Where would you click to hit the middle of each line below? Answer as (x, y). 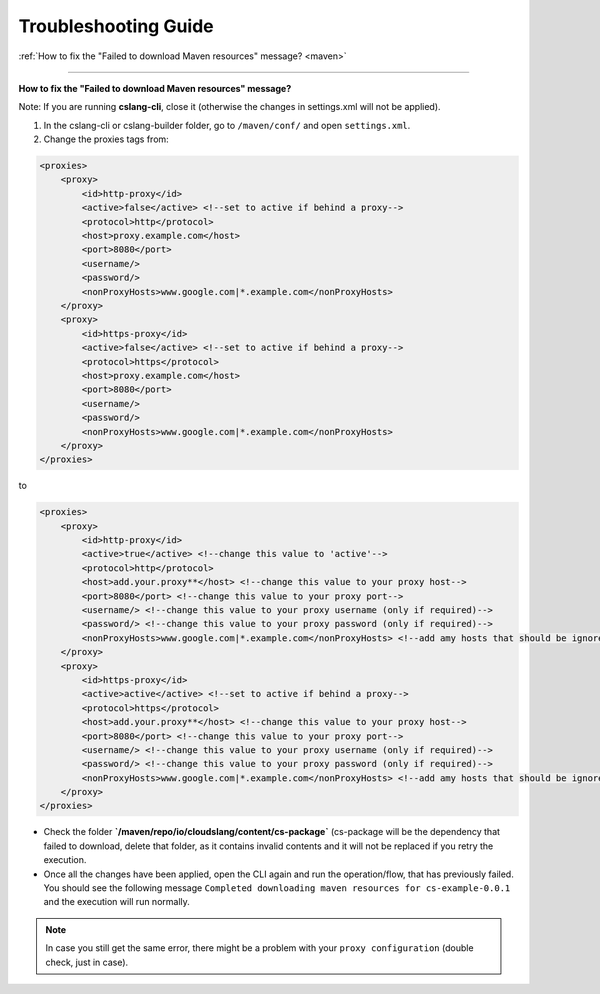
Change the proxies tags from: (106, 139)
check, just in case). (87, 962)
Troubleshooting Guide (116, 26)
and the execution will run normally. (116, 902)
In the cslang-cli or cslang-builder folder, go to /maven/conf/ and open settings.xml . (227, 125)
